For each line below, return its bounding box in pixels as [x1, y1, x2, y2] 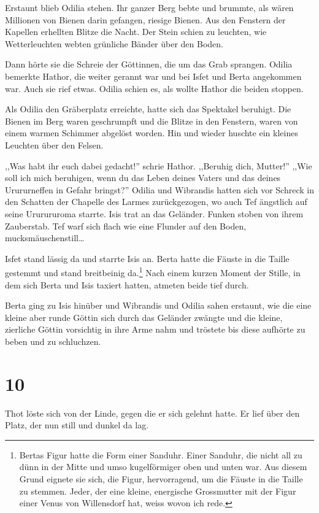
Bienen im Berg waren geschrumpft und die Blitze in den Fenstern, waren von [5, 114, 298, 127]
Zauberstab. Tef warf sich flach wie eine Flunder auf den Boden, [5, 219, 247, 232]
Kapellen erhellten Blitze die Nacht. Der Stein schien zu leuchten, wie [5, 25, 267, 38]
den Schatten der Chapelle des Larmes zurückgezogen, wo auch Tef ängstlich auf [5, 195, 307, 208]
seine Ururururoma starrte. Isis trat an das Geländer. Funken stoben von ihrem [5, 207, 304, 220]
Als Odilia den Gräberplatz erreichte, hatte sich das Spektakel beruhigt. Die [5, 102, 291, 115]
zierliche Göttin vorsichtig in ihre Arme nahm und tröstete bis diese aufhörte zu [5, 323, 306, 336]
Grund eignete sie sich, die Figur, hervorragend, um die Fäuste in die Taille [19, 472, 303, 485]
